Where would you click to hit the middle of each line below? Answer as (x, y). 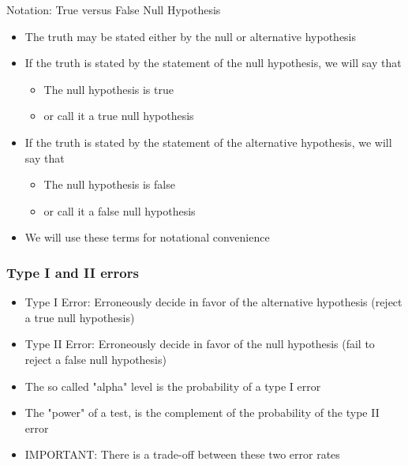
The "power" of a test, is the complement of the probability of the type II (202, 412)
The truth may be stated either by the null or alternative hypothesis (191, 36)
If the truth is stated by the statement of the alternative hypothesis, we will (208, 142)
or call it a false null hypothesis (120, 210)
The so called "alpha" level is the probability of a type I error (173, 386)
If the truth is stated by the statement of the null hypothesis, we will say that (213, 63)
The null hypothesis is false (109, 184)
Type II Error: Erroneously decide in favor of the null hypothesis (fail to (200, 344)
